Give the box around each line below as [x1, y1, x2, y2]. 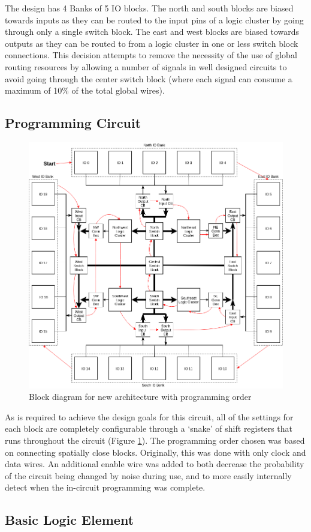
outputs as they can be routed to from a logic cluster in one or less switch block [5, 37, 298, 49]
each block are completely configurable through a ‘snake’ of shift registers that [5, 422, 293, 435]
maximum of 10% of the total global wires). [5, 84, 165, 97]
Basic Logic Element [5, 510, 134, 529]
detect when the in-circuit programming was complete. [5, 481, 206, 494]
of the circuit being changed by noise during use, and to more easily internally [5, 469, 292, 482]
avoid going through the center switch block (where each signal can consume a [5, 72, 292, 85]
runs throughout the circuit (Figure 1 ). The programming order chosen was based [5, 434, 305, 447]
